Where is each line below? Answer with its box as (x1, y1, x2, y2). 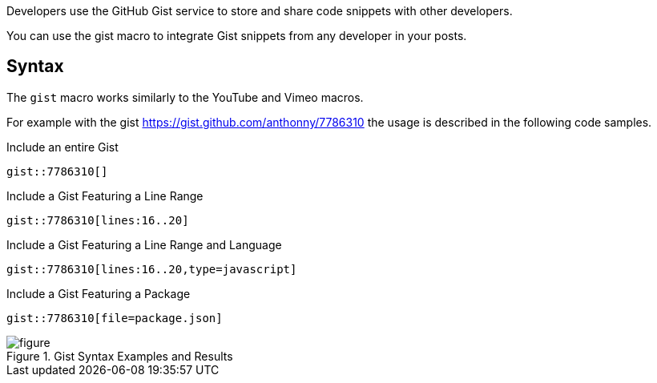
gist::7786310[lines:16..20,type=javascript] (6, 262, 297, 276)
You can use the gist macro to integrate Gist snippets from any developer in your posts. (6, 29, 467, 42)
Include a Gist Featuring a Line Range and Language (6, 237, 282, 252)
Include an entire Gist (6, 139, 119, 154)
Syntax (6, 56, 64, 77)
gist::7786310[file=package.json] (6, 311, 223, 325)
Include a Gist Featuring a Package (6, 286, 191, 300)
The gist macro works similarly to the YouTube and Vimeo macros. (6, 90, 364, 104)
